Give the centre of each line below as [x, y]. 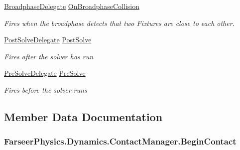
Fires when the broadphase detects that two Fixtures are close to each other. [119, 23]
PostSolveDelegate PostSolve [48, 40]
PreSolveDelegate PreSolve [45, 73]
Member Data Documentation [83, 116]
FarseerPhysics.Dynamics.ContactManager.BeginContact [120, 141]
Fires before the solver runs [46, 89]
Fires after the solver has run [49, 56]
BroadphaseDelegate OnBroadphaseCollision [72, 6]
